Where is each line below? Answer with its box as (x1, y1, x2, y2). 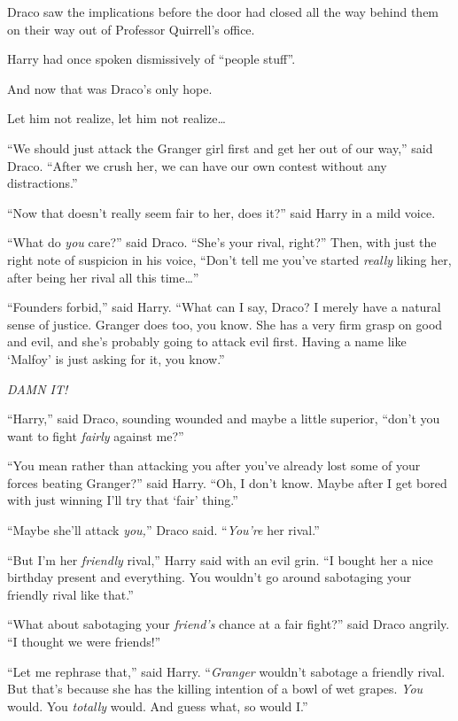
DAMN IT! (7, 379, 68, 398)
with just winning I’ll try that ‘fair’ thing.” (7, 491, 238, 509)
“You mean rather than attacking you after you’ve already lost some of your (7, 456, 421, 475)
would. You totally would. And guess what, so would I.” (7, 696, 308, 715)
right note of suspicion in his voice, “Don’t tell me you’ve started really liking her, (7, 250, 452, 268)
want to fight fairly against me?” (7, 426, 184, 445)
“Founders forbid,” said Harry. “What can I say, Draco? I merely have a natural (7, 298, 441, 316)
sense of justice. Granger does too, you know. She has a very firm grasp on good (7, 314, 443, 333)
